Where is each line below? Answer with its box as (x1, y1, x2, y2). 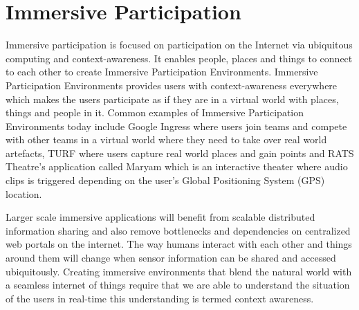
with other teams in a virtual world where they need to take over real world (6, 132, 327, 147)
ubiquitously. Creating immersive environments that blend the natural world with (6, 264, 352, 278)
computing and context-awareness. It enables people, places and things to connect (6, 51, 353, 65)
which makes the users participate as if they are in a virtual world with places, (6, 91, 339, 106)
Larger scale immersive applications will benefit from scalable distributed (6, 210, 315, 224)
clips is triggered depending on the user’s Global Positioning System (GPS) (6, 173, 325, 188)
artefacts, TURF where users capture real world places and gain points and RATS (6, 145, 354, 160)
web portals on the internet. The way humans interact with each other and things (6, 237, 352, 251)
